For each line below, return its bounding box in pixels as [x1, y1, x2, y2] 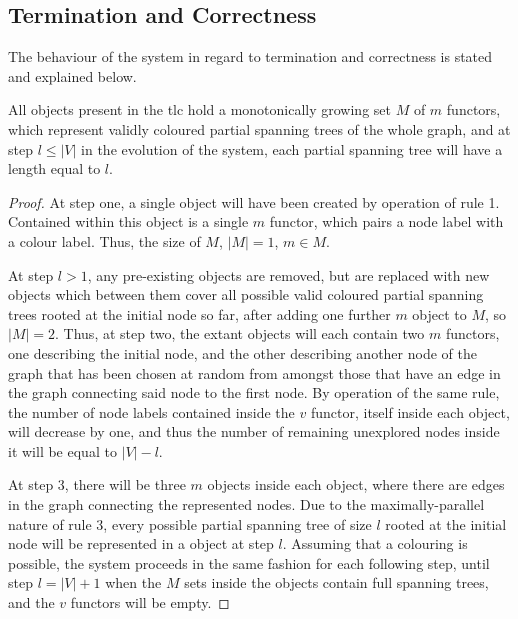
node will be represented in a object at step [8, 533, 274, 554]
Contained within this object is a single [8, 211, 249, 232]
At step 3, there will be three [8, 474, 186, 495]
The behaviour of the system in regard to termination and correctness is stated [8, 46, 493, 67]
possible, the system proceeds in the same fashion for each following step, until [8, 552, 490, 573]
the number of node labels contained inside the [8, 401, 295, 422]
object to [412, 303, 467, 324]
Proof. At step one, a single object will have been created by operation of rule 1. [8, 191, 500, 212]
